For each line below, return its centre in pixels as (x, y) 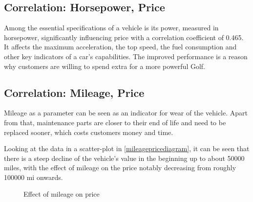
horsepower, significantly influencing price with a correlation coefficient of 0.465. (124, 37)
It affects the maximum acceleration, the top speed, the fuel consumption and (120, 47)
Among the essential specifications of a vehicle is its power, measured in (111, 28)
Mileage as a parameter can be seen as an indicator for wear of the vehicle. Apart (126, 113)
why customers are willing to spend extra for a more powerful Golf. (105, 66)
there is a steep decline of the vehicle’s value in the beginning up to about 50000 (124, 158)
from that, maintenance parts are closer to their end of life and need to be (115, 122)
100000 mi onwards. (33, 177)
